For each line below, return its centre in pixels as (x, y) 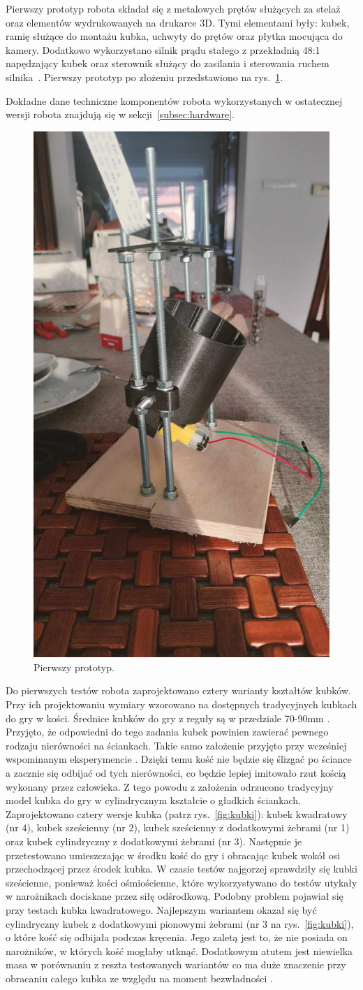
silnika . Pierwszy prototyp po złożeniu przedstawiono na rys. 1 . (145, 77)
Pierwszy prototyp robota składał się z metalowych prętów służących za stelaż (173, 8)
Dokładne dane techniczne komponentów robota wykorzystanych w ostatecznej (174, 100)
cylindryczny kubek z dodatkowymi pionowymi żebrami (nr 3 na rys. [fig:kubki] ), (180, 923)
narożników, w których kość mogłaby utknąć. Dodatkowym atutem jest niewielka (179, 950)
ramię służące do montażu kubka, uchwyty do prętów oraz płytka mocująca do (174, 36)
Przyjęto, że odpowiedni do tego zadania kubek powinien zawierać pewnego (167, 732)
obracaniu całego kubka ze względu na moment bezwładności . (139, 978)
